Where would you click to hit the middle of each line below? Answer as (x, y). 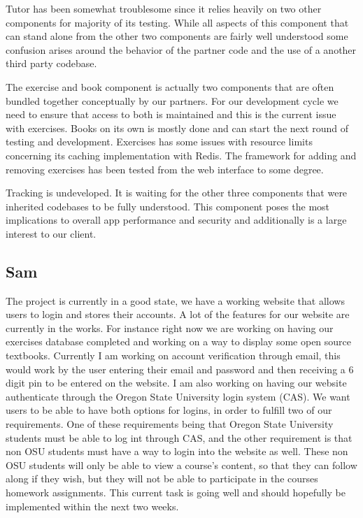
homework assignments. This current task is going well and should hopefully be (176, 492)
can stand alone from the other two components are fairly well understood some (177, 36)
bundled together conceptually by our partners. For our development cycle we (172, 100)
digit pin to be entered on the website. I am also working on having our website (176, 383)
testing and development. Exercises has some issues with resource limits (159, 142)
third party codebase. (51, 63)
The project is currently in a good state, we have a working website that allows (175, 300)
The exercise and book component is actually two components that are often (170, 86)
